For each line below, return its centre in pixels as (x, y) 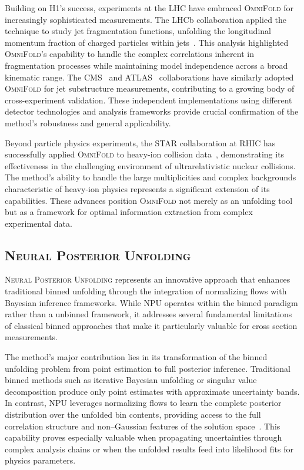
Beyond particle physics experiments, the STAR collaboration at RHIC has (140, 142)
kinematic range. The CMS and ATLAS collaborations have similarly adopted (149, 77)
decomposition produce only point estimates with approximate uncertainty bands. (152, 391)
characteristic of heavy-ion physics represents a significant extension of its (137, 188)
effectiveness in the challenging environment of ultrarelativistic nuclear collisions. (150, 165)
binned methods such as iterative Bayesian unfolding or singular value (131, 380)
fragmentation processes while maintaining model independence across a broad (146, 65)
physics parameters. (40, 460)
